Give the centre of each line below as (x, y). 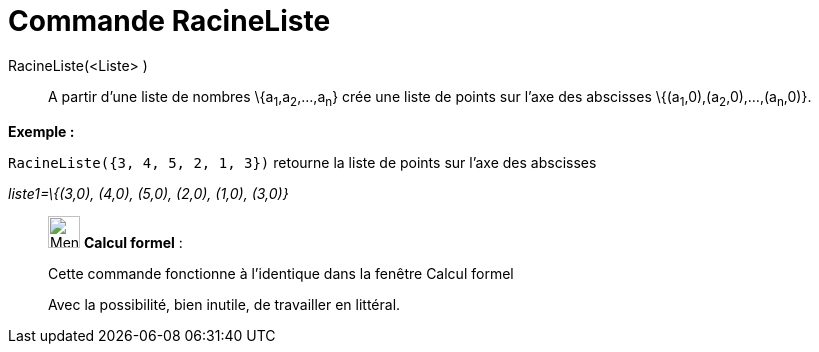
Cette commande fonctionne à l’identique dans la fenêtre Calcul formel (281, 273)
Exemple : (41, 131)
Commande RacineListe (169, 21)
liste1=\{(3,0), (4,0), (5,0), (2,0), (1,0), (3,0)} (148, 193)
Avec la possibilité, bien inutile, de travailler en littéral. (224, 304)
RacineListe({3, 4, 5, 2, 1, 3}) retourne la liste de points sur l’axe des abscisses (302, 162)
